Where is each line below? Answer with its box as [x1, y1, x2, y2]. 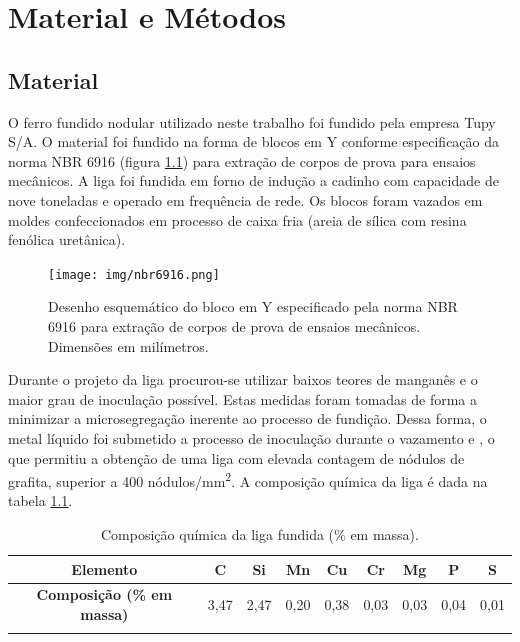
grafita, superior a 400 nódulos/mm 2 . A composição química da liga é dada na [8, 468, 488, 491]
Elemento [71, 558, 138, 579]
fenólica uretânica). [8, 229, 126, 250]
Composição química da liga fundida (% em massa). [101, 523, 419, 544]
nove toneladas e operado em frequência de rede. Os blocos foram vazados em [8, 189, 483, 210]
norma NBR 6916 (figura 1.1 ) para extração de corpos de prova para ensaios [8, 150, 476, 171]
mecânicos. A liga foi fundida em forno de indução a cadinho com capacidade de [8, 170, 499, 191]
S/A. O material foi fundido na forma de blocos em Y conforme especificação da [8, 131, 500, 152]
